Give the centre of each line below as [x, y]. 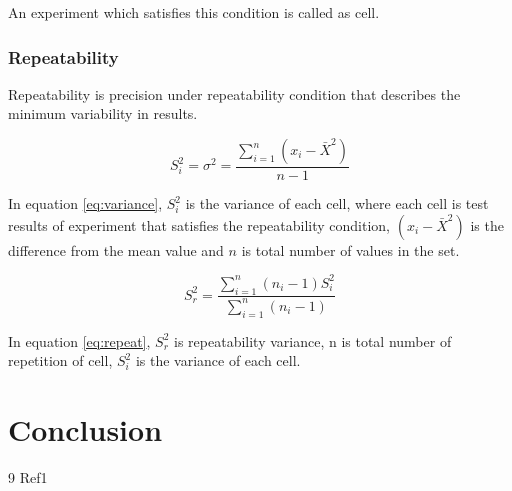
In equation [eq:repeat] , [79, 340]
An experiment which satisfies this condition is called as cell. [194, 12]
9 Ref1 [28, 477]
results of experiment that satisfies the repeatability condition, [199, 224]
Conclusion [85, 429]
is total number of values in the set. [350, 249]
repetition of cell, [60, 360]
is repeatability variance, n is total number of [313, 340]
